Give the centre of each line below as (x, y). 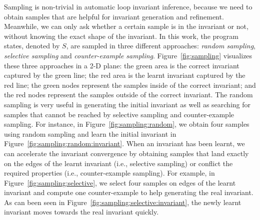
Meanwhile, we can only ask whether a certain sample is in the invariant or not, (126, 26)
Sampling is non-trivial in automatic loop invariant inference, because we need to (128, 6)
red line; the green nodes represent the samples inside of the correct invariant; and (130, 85)
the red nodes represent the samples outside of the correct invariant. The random (128, 95)
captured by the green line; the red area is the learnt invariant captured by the (125, 75)
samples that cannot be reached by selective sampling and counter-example (119, 114)
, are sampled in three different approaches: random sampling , (161, 46)
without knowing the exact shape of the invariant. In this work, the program (121, 36)
